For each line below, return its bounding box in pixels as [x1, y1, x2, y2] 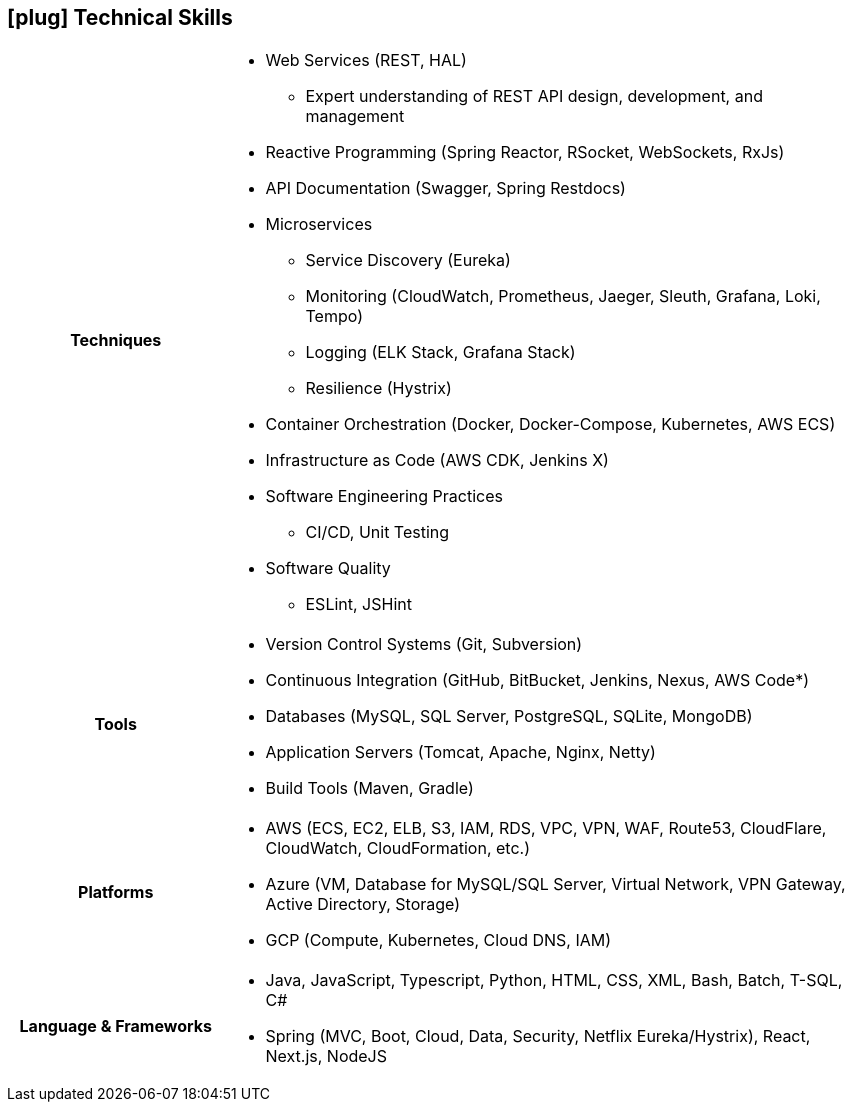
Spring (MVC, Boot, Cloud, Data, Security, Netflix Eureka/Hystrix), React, [265, 1026, 811, 1047]
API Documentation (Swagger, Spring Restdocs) [265, 178, 626, 199]
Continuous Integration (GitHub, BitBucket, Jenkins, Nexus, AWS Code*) [265, 670, 810, 691]
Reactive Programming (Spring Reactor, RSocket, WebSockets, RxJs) [265, 142, 785, 163]
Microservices [265, 214, 373, 235]
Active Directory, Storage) [265, 894, 461, 915]
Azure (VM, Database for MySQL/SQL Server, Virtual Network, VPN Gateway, [265, 874, 846, 895]
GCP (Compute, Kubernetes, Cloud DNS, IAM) [265, 930, 612, 951]
